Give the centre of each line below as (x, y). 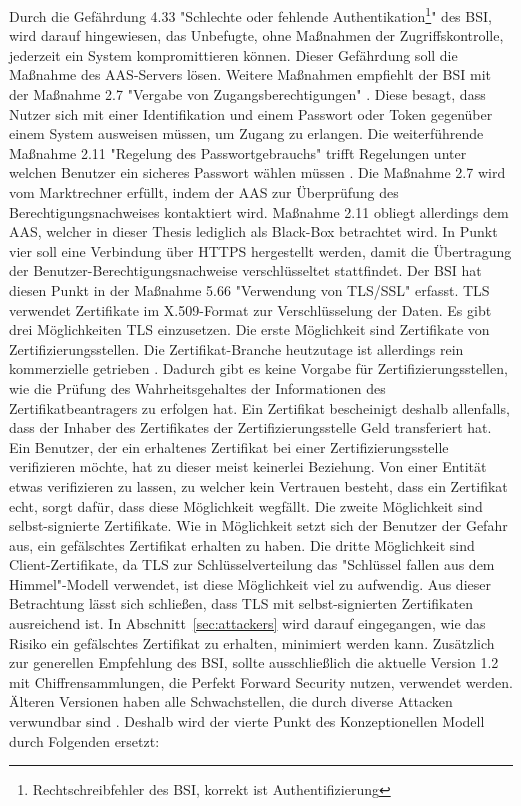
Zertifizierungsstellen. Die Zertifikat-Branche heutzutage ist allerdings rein (236, 348)
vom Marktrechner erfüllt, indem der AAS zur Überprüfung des (204, 192)
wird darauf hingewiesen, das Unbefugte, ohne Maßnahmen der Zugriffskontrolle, (256, 35)
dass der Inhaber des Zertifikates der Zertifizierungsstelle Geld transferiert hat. (250, 427)
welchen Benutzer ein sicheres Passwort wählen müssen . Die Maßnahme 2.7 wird (257, 172)
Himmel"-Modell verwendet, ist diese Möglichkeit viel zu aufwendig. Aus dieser (250, 583)
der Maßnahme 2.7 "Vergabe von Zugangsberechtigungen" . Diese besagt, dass (247, 94)
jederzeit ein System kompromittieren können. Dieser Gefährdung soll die (233, 54)
